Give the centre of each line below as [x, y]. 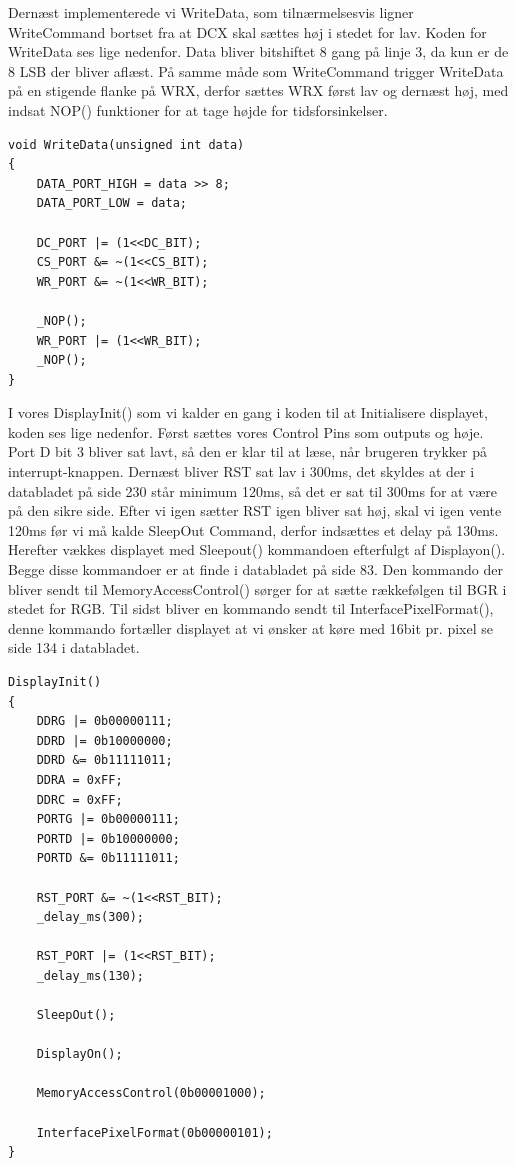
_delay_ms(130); [90, 975]
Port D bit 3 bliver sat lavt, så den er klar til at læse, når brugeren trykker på [247, 451]
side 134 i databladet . [74, 647]
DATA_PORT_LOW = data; [111, 203]
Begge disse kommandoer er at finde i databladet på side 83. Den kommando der [255, 569]
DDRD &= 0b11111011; [104, 760]
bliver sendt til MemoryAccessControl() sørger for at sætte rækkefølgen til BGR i [257, 588]
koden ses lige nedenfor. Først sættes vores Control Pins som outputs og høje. [246, 431]
